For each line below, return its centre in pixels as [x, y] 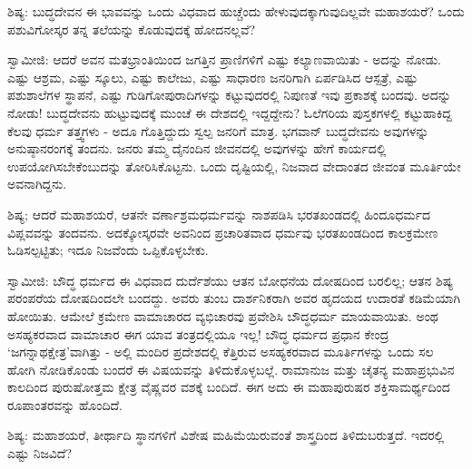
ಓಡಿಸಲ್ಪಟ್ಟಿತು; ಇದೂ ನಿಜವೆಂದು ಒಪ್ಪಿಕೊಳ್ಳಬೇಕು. [108, 250]
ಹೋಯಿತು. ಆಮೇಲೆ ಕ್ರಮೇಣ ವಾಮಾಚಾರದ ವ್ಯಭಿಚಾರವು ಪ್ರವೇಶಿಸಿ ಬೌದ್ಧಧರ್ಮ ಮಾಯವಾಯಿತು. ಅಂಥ [223, 315]
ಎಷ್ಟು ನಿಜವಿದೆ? [40, 453]
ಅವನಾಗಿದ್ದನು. [37, 184]
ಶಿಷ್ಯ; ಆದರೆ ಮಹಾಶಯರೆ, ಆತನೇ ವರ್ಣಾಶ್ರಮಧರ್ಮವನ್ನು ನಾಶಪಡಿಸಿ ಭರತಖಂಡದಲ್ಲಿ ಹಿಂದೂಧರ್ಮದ [219, 214]
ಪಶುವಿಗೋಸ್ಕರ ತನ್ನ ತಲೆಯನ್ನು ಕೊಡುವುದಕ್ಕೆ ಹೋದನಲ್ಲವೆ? [132, 29]
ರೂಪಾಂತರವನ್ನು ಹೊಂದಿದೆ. [65, 404]
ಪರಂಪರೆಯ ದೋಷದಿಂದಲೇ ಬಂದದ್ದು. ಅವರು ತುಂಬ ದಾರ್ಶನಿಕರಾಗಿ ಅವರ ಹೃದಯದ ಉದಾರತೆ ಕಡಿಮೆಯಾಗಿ [234, 298]
